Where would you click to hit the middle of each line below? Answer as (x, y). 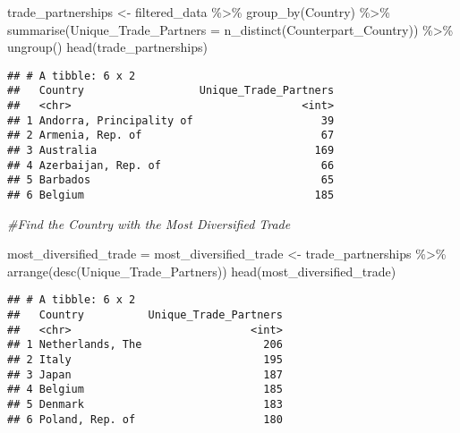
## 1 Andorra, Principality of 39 (171, 120)
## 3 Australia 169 (171, 151)
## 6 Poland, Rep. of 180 (145, 419)
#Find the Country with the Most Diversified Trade (149, 223)
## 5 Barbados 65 (171, 180)
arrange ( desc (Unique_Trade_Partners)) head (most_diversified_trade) (202, 271)
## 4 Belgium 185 (145, 390)
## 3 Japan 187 (145, 374)
